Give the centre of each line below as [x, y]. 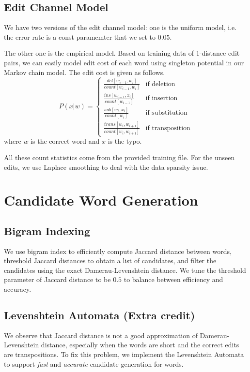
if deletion [160, 84]
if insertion [162, 98]
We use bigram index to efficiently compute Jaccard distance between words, [118, 251]
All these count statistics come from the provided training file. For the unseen [119, 157]
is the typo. [125, 141]
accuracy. [18, 289]
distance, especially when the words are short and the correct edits [140, 345]
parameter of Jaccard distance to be [57, 279]
